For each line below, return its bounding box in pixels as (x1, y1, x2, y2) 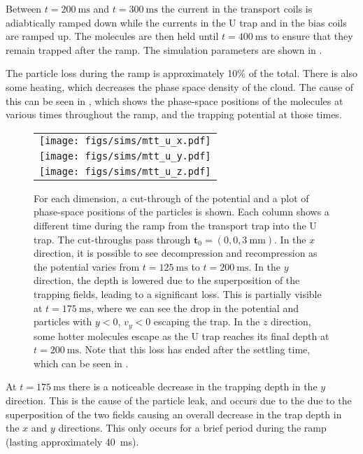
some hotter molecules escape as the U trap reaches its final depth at (34, 328, 329, 343)
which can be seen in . (34, 355, 129, 370)
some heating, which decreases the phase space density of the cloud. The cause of (6, 79, 354, 94)
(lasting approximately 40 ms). (6, 434, 139, 448)
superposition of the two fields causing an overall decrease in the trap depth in (6, 406, 342, 421)
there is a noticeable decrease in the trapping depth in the (68, 379, 318, 394)
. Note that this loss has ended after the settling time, (79, 342, 311, 357)
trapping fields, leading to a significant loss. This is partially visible (34, 286, 322, 301)
